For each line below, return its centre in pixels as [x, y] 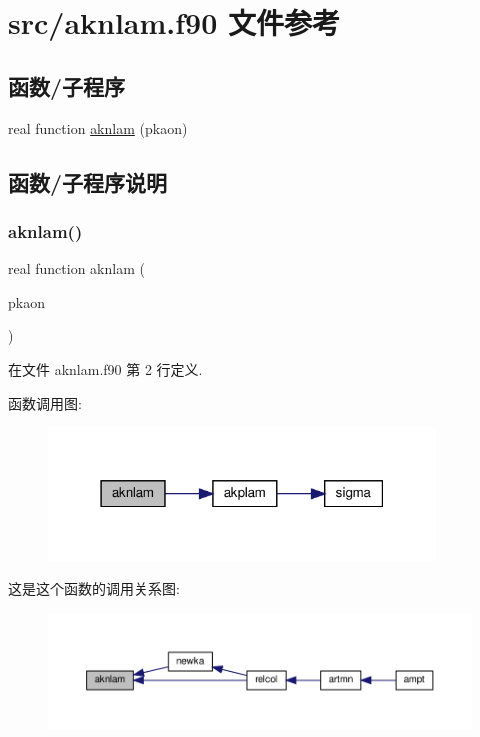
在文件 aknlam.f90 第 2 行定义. [105, 368]
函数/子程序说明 [88, 181]
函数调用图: [45, 402]
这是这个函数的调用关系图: [94, 588]
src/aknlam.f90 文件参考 [174, 22]
